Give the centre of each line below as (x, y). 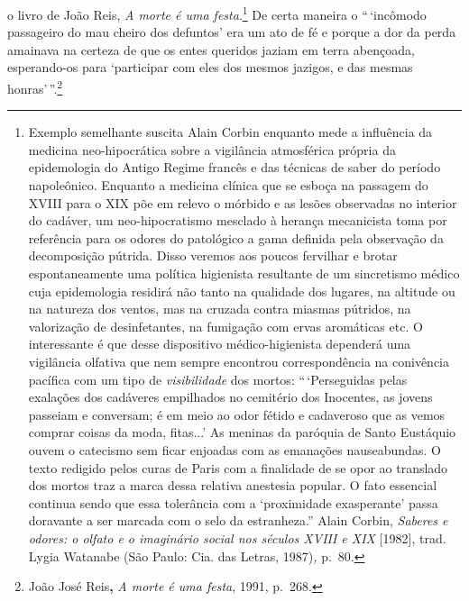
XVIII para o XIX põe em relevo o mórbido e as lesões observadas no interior (243, 202)
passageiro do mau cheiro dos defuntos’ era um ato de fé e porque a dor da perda (232, 32)
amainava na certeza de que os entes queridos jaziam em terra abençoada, (211, 49)
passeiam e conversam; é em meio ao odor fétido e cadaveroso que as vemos (237, 414)
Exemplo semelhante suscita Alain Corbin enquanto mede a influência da (230, 132)
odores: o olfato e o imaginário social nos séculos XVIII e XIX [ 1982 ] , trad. (237, 537)
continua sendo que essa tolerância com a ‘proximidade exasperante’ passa (233, 502)
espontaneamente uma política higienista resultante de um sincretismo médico (244, 273)
